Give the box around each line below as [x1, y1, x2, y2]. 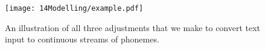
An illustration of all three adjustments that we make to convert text [5, 21, 261, 33]
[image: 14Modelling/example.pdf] [5, 4, 144, 13]
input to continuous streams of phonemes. [5, 33, 159, 45]
